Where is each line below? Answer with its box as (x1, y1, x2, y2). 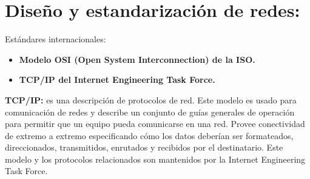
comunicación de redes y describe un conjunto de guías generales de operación (5, 105, 295, 118)
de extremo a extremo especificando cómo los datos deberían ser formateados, (5, 129, 294, 142)
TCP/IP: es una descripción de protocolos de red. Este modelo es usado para (5, 93, 297, 106)
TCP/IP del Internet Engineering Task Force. (19, 73, 215, 86)
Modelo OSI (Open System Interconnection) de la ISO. (19, 53, 255, 65)
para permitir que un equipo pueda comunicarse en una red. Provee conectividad (5, 117, 305, 130)
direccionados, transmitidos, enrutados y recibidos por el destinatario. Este (5, 141, 283, 154)
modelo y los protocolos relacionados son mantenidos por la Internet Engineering (5, 152, 306, 165)
